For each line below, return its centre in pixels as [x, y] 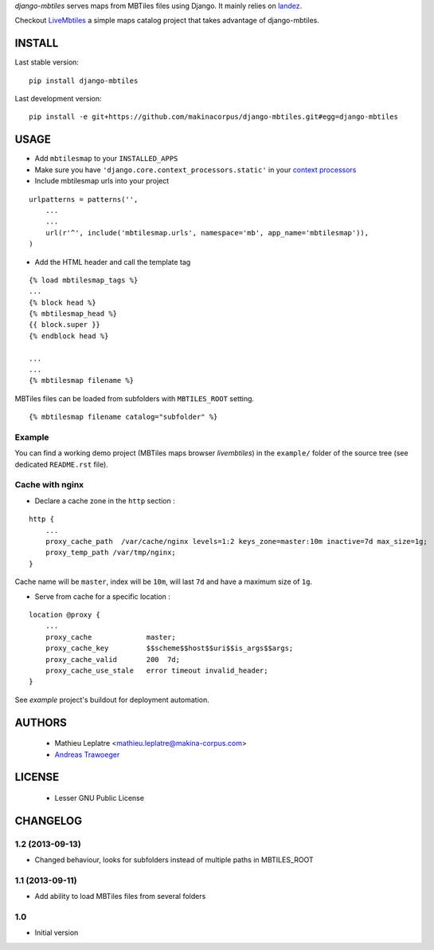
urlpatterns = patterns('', [84, 199]
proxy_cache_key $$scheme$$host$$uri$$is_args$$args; [169, 648]
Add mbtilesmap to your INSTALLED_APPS [106, 159]
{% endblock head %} [69, 336]
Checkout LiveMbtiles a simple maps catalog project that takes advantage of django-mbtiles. [167, 21]
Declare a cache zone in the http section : [105, 501]
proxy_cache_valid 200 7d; [113, 659]
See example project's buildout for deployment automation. [112, 700]
